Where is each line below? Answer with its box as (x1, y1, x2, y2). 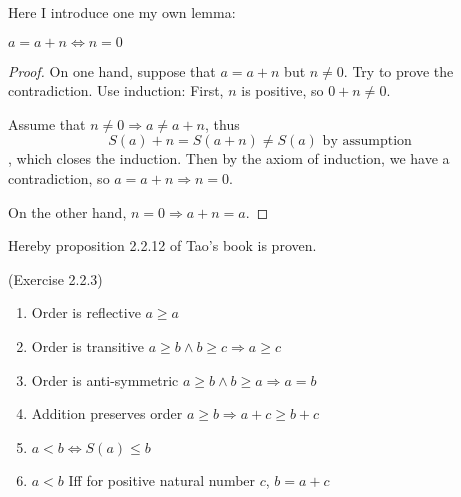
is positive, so (241, 80, 324, 101)
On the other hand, (8, 201, 127, 222)
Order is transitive (31, 335, 145, 356)
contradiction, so (8, 167, 110, 188)
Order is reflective (31, 302, 141, 323)
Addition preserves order (31, 403, 183, 424)
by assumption (322, 134, 412, 149)
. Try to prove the (343, 60, 454, 81)
